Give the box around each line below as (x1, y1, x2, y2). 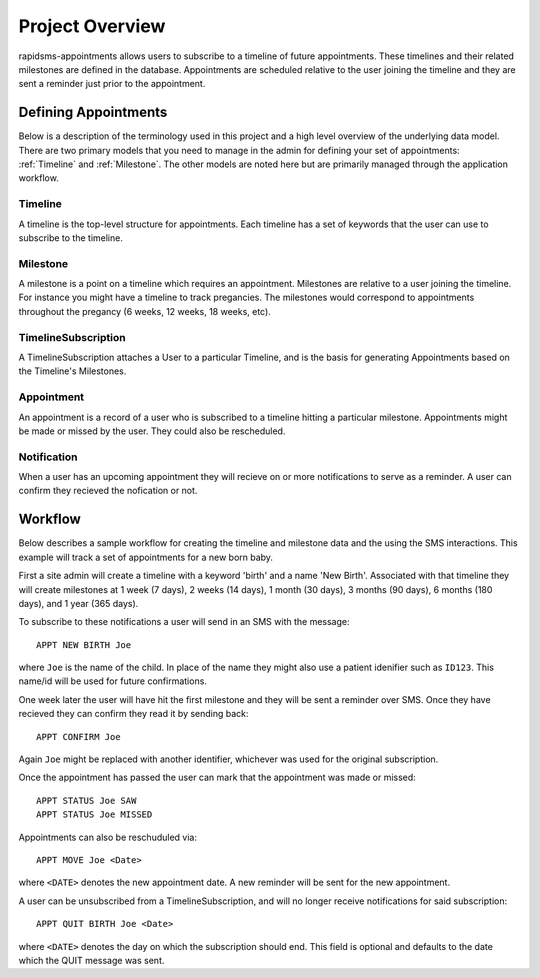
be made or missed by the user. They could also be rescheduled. (18, 425, 286, 437)
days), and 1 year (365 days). (18, 597, 139, 609)
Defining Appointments (18, 104, 168, 121)
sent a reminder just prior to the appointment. (18, 78, 206, 90)
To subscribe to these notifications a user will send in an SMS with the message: (18, 616, 350, 628)
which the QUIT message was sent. (18, 954, 165, 966)
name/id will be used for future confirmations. (18, 675, 207, 687)
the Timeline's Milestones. (18, 365, 127, 377)
